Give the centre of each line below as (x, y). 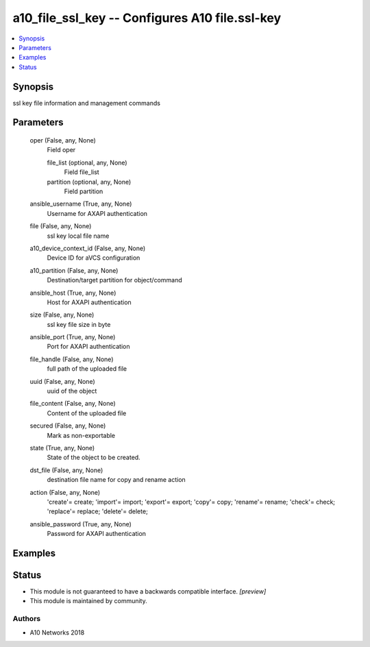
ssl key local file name (78, 236)
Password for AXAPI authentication (97, 534)
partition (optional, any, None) (89, 182)
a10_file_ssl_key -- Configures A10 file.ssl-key (147, 18)
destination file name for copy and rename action (116, 480)
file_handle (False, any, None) (72, 359)
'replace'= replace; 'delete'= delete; (98, 511)
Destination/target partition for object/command (114, 280)
